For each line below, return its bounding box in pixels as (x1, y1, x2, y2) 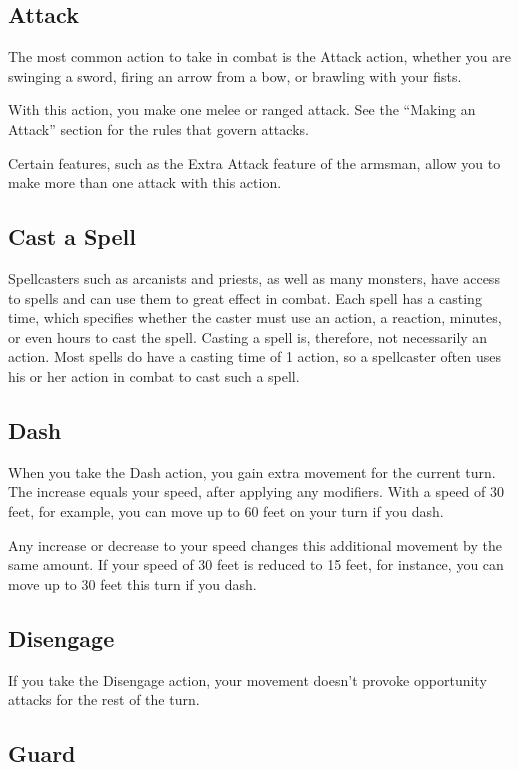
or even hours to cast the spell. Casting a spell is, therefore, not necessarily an (8, 326, 488, 347)
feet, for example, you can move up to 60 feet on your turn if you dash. (8, 500, 444, 521)
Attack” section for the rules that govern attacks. (8, 118, 309, 139)
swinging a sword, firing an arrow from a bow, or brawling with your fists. (8, 65, 462, 86)
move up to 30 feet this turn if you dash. (8, 573, 257, 594)
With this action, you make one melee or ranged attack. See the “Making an (8, 99, 476, 120)
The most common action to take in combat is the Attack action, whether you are (8, 46, 511, 67)
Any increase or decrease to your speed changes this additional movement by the (8, 534, 502, 555)
